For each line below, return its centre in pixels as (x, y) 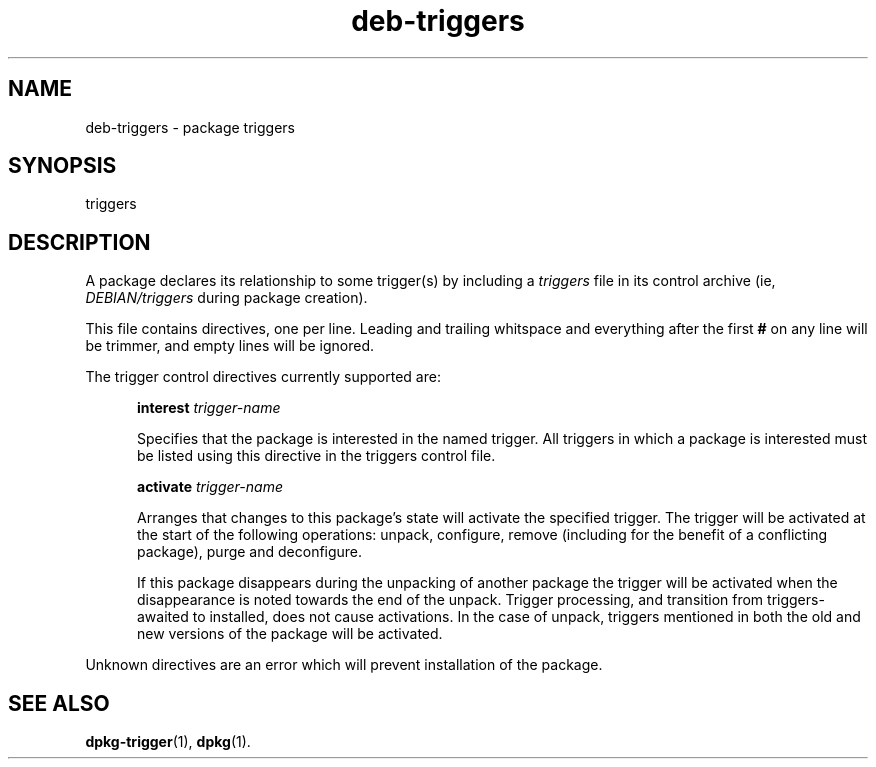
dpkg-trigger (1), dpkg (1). (168, 742)
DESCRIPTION (79, 242)
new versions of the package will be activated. (290, 634)
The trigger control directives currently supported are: (263, 377)
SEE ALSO (59, 703)
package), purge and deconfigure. (250, 552)
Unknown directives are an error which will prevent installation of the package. (344, 665)
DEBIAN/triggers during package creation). (226, 298)
